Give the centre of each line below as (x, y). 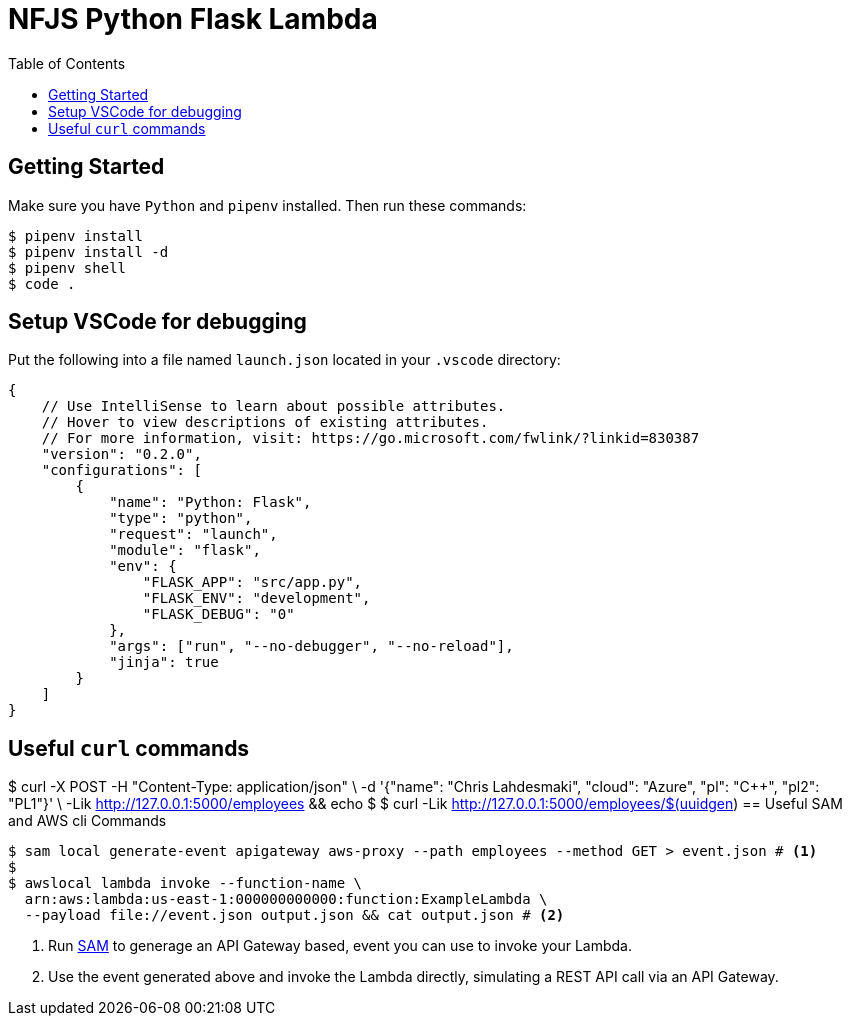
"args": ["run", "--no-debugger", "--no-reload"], (311, 646)
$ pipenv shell (67, 267)
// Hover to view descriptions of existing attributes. (265, 422)
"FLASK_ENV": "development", (256, 598)
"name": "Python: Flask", (210, 502)
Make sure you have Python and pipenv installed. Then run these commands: (267, 205)
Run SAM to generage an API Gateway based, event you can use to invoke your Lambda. (340, 946)
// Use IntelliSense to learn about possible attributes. (273, 406)
